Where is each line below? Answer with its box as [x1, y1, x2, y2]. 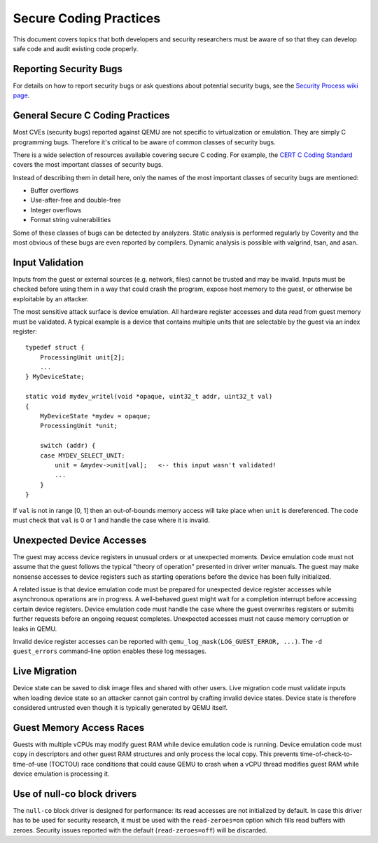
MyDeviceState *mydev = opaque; [39, 412, 151, 420]
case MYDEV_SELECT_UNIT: [39, 451, 125, 459]
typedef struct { [25, 343, 85, 352]
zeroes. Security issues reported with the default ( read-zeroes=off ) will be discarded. [13, 825, 268, 834]
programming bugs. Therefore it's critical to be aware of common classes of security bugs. [13, 137, 276, 146]
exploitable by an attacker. [13, 294, 89, 303]
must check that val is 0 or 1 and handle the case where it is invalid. [13, 516, 210, 524]
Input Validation [13, 256, 84, 268]
